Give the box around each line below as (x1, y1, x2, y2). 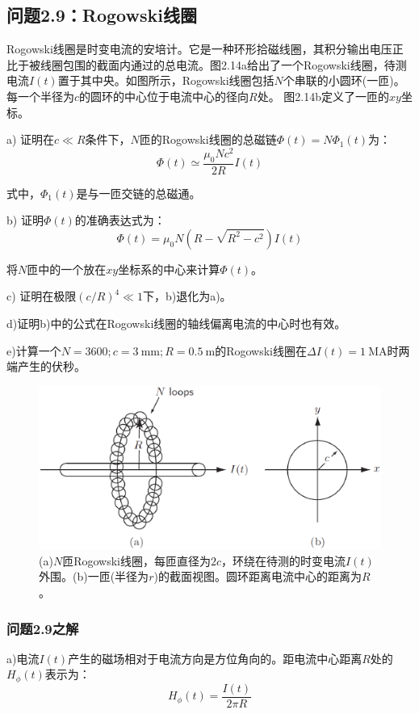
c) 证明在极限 (6, 288, 77, 304)
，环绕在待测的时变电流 (221, 552, 346, 569)
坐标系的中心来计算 (118, 260, 220, 277)
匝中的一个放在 (27, 260, 107, 277)
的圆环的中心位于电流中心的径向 (79, 87, 249, 104)
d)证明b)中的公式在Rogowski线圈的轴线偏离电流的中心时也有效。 (6, 315, 346, 332)
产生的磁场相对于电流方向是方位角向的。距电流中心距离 (68, 649, 362, 666)
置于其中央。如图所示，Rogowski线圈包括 (57, 72, 274, 89)
